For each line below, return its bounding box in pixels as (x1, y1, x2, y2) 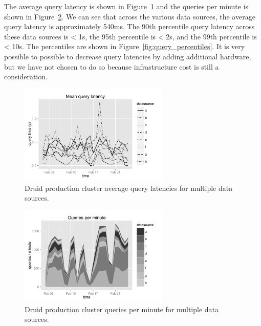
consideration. (4, 71, 48, 82)
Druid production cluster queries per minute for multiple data (25, 303, 219, 314)
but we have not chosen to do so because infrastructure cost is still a (4, 61, 219, 72)
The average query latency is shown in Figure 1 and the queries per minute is (4, 1, 249, 11)
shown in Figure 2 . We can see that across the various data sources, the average (4, 11, 255, 21)
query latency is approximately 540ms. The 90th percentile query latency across (4, 21, 255, 32)
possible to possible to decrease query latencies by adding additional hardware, (4, 51, 251, 61)
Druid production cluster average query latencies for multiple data (25, 182, 233, 193)
